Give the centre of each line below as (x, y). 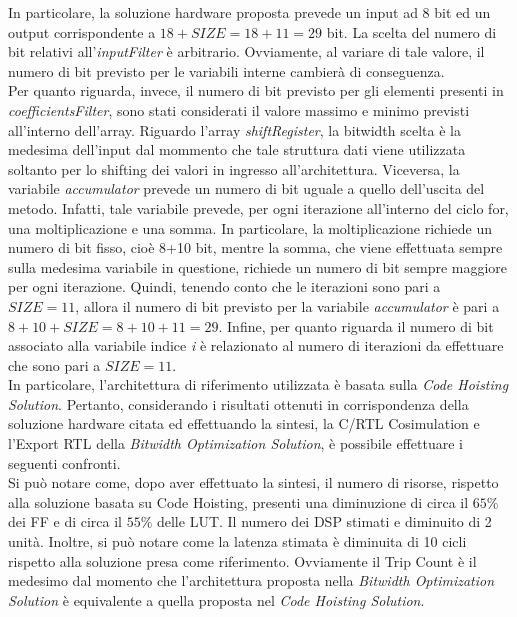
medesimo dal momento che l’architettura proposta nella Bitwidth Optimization (251, 580)
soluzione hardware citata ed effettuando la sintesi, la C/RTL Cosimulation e (244, 423)
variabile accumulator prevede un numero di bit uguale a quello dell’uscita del (246, 188)
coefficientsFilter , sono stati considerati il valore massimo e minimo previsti (239, 109)
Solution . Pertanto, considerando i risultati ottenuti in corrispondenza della (238, 403)
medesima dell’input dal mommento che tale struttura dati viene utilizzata (237, 149)
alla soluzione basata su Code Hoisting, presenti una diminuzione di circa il (238, 501)
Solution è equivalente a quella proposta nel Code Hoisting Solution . (216, 599)
